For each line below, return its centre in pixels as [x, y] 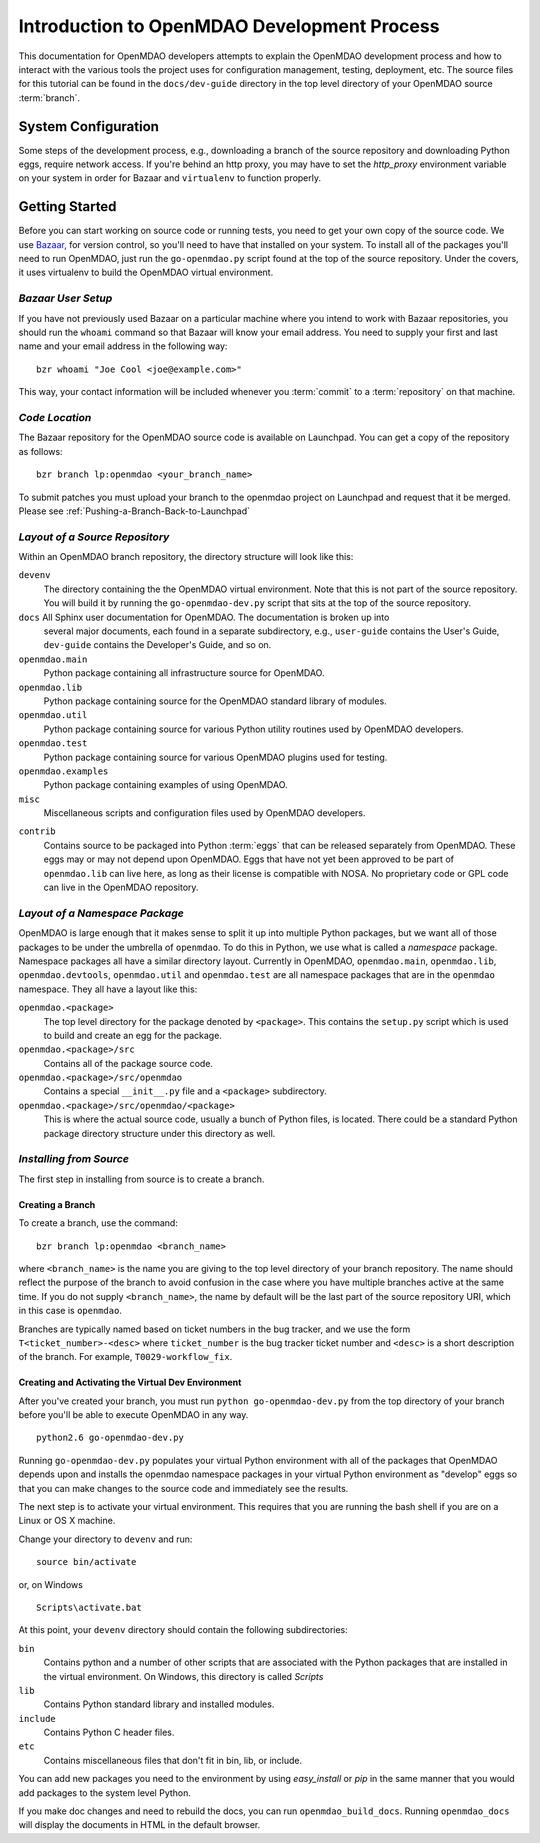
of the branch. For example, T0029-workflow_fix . [125, 1357]
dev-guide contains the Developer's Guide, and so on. [157, 645]
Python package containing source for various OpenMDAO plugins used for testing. [215, 757]
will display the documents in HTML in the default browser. [139, 1825]
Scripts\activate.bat [89, 1607]
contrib [37, 831]
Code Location [55, 417]
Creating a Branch [57, 1204]
